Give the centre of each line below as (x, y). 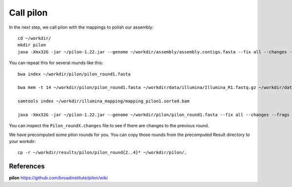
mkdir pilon (32, 45)
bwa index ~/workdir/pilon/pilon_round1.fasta (74, 74)
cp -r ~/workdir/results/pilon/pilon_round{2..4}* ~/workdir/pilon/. (102, 153)
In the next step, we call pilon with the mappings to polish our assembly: (81, 27)
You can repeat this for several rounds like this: (56, 63)
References (27, 166)
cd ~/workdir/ (34, 38)
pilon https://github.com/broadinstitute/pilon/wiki (58, 178)
